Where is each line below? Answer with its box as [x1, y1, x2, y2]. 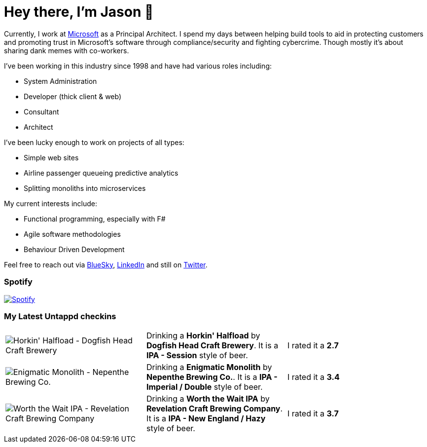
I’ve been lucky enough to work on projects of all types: [4, 138, 184, 147]
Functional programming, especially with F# [24, 214, 166, 223]
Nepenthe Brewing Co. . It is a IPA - [146, 372, 278, 382]
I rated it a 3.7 [287, 409, 339, 419]
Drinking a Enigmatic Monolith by [146, 362, 272, 372]
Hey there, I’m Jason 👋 [4, 3, 154, 20]
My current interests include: [4, 199, 97, 208]
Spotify [4, 277, 33, 287]
